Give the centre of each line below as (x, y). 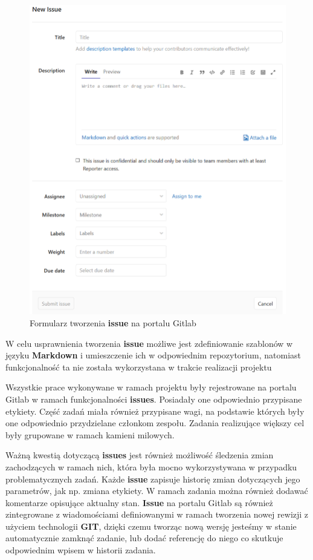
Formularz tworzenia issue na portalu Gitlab (113, 322)
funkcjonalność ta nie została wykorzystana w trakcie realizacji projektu (139, 367)
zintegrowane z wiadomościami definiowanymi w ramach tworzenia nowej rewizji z (157, 514)
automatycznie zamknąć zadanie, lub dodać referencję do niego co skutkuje (144, 538)
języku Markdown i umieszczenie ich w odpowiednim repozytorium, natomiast (153, 355)
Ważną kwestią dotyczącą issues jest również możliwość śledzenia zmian (140, 455)
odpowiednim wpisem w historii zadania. (81, 550)
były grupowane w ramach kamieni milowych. (90, 434)
